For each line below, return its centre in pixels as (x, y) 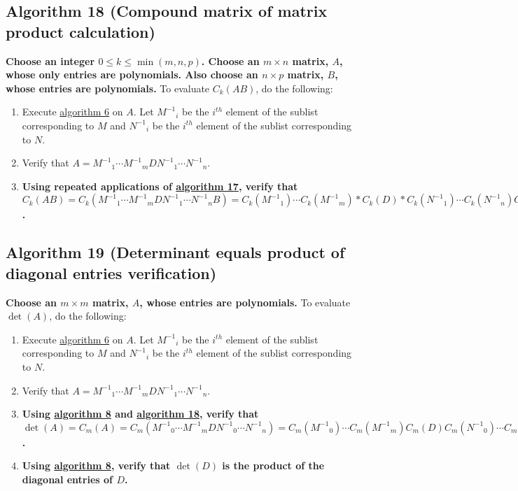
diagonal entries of (68, 479)
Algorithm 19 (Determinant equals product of (175, 252)
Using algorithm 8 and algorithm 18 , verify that (140, 414)
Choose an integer (50, 61)
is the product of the (273, 465)
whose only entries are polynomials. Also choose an (132, 74)
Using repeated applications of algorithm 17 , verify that (160, 186)
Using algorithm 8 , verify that (96, 465)
